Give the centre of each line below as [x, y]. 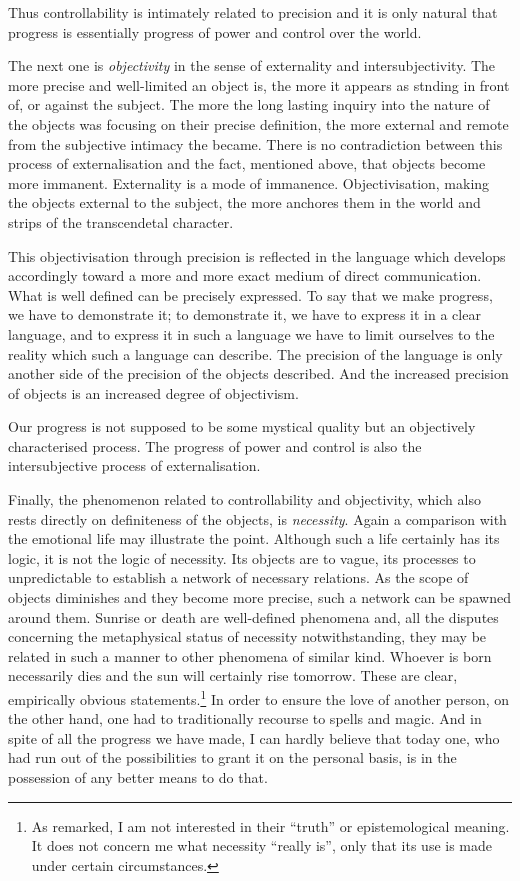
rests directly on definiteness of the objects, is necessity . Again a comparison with [257, 518]
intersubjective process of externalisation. [134, 465]
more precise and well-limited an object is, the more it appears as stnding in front [259, 84]
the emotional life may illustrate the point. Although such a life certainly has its [254, 538]
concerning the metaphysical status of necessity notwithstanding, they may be [247, 636]
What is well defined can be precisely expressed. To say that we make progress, [250, 294]
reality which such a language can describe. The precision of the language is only [255, 353]
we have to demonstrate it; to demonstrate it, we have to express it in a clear [244, 314]
